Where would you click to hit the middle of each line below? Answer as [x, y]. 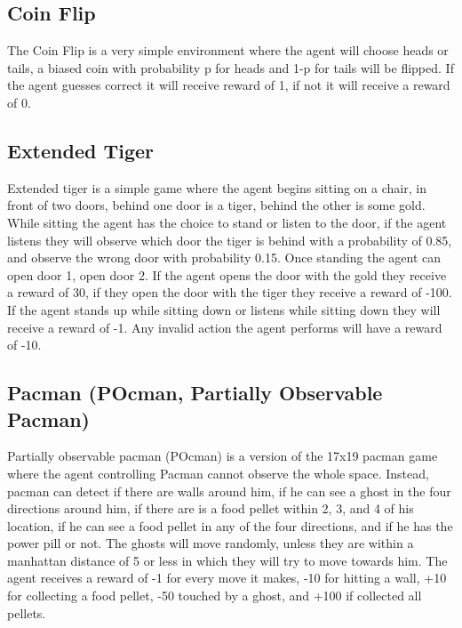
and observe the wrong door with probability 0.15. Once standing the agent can [224, 258]
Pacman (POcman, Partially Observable [195, 393]
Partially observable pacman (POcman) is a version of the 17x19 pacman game [223, 456]
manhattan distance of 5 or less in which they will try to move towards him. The [227, 560]
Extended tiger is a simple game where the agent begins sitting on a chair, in [217, 187]
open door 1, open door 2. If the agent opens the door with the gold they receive [227, 274]
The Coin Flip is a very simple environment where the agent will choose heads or [228, 50]
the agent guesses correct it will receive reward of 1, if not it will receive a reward [229, 85]
